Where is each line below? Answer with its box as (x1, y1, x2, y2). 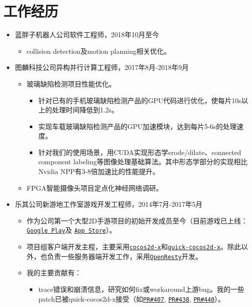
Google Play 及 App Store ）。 (26, 225, 116, 235)
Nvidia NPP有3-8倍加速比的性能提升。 (38, 166, 160, 176)
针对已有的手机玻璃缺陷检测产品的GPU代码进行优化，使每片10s (38, 95, 241, 105)
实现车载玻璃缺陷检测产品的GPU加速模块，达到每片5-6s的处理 (38, 121, 237, 131)
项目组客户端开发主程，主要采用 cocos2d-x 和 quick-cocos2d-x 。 (26, 241, 228, 252)
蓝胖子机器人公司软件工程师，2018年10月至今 (15, 29, 159, 40)
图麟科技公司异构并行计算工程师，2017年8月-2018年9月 (15, 62, 189, 72)
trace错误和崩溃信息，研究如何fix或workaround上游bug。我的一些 (38, 284, 244, 294)
